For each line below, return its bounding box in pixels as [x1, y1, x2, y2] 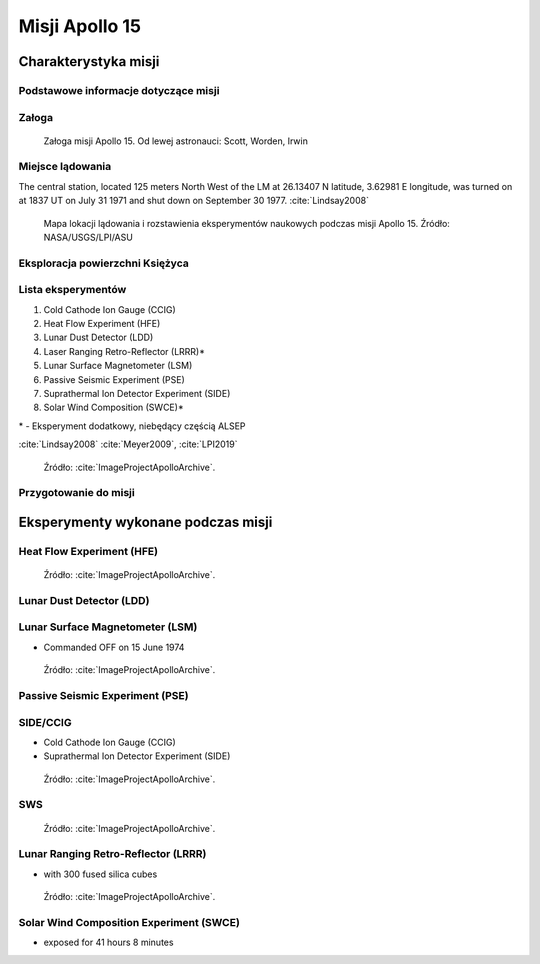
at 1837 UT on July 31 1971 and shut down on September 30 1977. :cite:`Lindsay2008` [18, 195, 370, 207]
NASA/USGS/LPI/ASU [43, 231, 134, 243]
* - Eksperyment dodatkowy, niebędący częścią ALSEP [18, 420, 246, 432]
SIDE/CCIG [18, 715, 72, 729]
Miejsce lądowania [18, 160, 112, 174]
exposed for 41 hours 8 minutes [43, 936, 174, 949]
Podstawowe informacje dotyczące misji [18, 83, 220, 97]
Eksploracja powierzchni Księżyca [18, 256, 189, 270]
